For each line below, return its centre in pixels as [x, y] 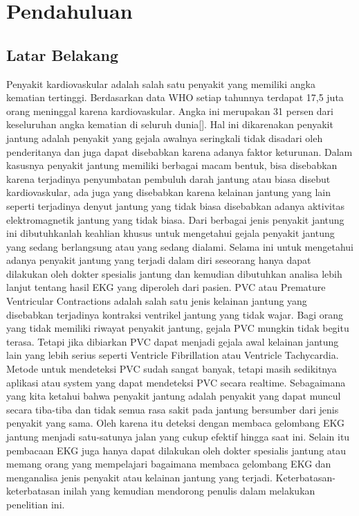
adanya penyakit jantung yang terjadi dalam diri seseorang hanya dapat [159, 260]
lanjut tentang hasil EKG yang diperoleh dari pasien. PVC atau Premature [166, 287]
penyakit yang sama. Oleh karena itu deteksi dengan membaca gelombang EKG [175, 423]
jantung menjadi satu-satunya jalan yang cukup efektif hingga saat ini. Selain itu [178, 437]
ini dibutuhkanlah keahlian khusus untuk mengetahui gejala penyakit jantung [171, 233]
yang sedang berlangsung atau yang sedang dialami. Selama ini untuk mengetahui [180, 246]
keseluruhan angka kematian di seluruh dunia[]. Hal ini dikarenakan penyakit [170, 124]
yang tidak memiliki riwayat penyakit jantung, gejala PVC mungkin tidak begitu [178, 328]
